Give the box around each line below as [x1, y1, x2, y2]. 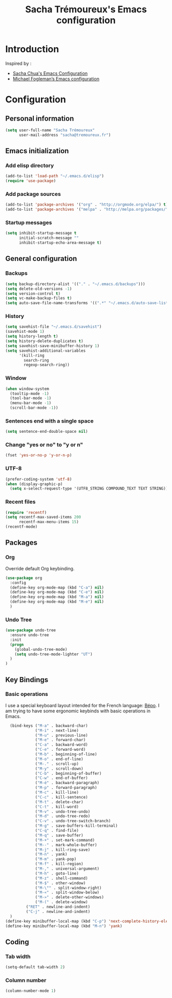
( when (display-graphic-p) [5, 481, 63, 487]
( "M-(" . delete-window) [35, 900, 88, 905]
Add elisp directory [5, 162, 54, 169]
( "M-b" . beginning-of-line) [35, 752, 97, 757]
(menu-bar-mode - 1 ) [10, 401, 52, 406]
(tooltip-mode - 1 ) [10, 391, 50, 396]
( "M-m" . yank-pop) [35, 856, 77, 862]
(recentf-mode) [5, 524, 38, 529]
